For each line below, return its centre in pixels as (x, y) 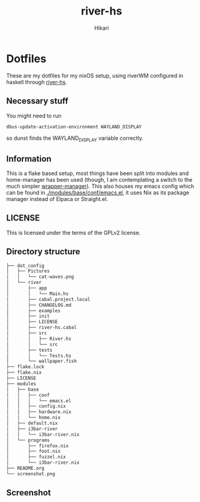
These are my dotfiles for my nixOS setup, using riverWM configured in (95, 75)
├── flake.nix (24, 373)
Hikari (102, 28)
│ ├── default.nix (32, 423)
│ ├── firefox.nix (37, 446)
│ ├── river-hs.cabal (42, 328)
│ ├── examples (34, 311)
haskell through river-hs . (37, 82)
